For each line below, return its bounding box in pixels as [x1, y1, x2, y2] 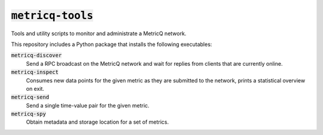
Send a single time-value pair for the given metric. [26, 102, 150, 109]
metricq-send [11, 94, 50, 101]
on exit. [26, 85, 45, 92]
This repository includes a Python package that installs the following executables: [11, 41, 212, 48]
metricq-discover [11, 52, 62, 59]
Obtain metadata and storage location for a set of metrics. [26, 118, 169, 125]
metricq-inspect [11, 69, 59, 76]
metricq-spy [11, 111, 46, 118]
